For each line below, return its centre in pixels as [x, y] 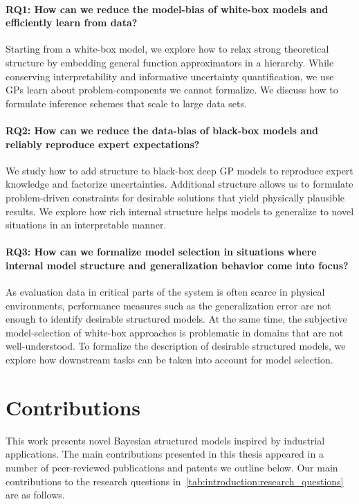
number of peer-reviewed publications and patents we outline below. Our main [172, 467]
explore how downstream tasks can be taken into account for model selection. [169, 360]
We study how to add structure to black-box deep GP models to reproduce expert [179, 170]
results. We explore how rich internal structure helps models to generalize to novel [180, 211]
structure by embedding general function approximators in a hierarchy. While [170, 62]
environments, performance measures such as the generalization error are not [168, 305]
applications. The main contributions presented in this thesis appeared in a [165, 454]
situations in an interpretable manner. [86, 225]
